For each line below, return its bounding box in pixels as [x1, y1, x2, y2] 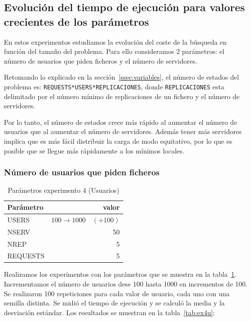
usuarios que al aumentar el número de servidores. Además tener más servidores [4, 126, 242, 136]
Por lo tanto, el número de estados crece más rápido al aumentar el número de [4, 117, 237, 127]
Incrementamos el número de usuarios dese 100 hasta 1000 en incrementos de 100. [4, 279, 248, 289]
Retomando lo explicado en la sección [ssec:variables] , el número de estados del [4, 72, 239, 82]
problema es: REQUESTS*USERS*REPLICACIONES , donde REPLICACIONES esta [4, 81, 224, 91]
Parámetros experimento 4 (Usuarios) [7, 185, 119, 195]
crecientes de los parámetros [4, 14, 149, 29]
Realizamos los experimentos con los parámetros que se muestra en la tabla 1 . [4, 269, 236, 279]
